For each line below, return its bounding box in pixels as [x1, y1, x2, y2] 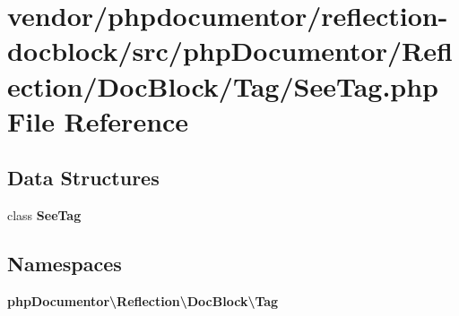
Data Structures [7, 164, 160, 192]
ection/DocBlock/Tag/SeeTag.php [7, 67, 438, 104]
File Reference [7, 102, 189, 139]
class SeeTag [7, 206, 82, 225]
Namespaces [7, 250, 122, 278]
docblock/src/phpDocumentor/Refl [7, 32, 453, 69]
